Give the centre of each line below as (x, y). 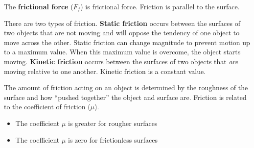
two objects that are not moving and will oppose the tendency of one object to (122, 33)
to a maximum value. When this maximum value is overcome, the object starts (122, 52)
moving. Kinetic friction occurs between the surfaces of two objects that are (121, 61)
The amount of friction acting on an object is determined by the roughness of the (126, 87)
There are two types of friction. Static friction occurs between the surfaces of (122, 23)
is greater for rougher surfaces (113, 123)
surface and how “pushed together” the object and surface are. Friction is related (125, 97)
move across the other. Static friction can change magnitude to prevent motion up (127, 42)
